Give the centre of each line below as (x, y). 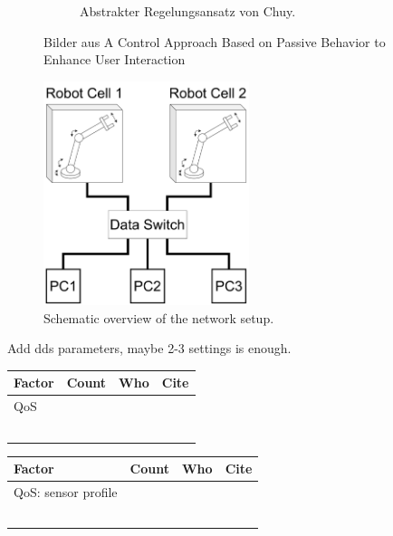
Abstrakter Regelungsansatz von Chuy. (188, 11)
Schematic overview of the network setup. (159, 317)
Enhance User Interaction (115, 59)
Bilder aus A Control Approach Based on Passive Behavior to (215, 41)
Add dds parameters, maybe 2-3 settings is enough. (149, 348)
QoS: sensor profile (66, 491)
